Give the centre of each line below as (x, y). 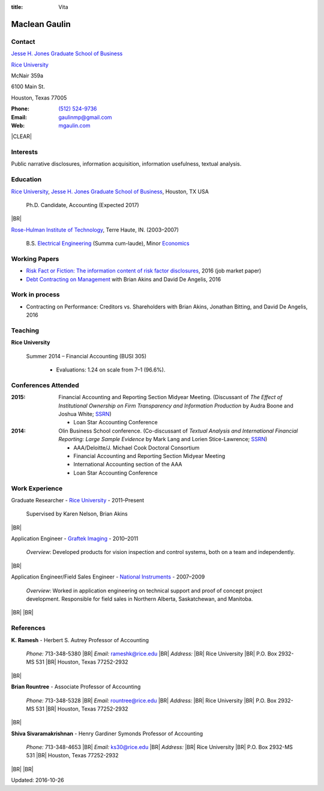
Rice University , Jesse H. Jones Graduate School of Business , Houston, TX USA (110, 191)
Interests (25, 152)
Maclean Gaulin (41, 24)
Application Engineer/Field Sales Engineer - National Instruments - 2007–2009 (108, 577)
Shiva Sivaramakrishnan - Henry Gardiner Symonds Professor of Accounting (107, 733)
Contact (23, 41)
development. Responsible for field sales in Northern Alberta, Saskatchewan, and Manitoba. (139, 599)
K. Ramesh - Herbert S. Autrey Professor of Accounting (80, 640)
